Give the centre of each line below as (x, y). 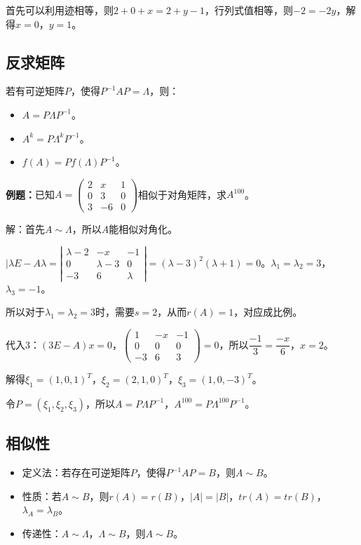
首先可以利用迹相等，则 (60, 10)
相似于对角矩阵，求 (183, 194)
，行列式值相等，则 (249, 10)
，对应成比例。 (268, 312)
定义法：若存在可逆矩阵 (76, 472)
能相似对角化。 (143, 228)
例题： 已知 (30, 194)
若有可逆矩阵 (35, 91)
